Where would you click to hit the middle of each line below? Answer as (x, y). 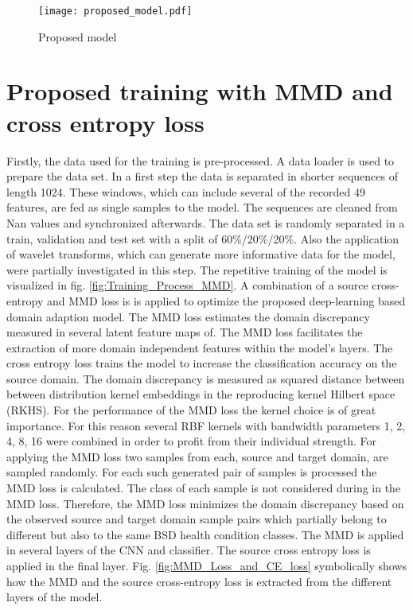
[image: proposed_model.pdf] (115, 11)
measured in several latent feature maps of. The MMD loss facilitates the (185, 332)
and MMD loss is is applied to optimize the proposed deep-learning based (226, 300)
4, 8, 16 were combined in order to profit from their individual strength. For (191, 441)
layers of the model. (55, 597)
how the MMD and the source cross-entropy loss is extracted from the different (199, 581)
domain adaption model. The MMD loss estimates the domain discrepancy (188, 316)
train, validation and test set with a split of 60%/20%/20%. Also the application (203, 238)
